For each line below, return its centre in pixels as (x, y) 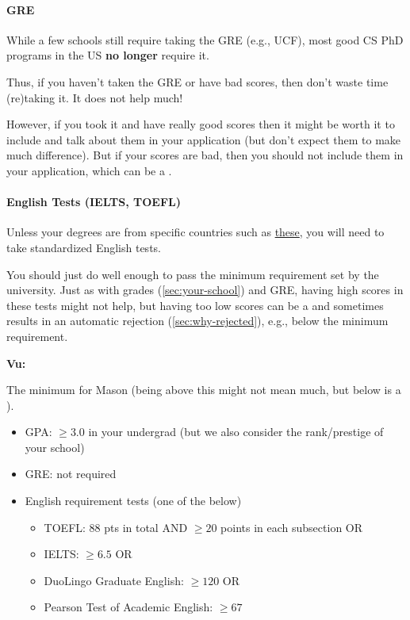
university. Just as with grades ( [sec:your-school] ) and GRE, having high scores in (205, 290)
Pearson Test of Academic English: (128, 607)
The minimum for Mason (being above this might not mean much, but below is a (204, 390)
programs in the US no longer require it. (108, 55)
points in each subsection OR (292, 527)
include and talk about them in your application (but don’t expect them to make (204, 139)
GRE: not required (71, 474)
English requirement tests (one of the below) (133, 501)
